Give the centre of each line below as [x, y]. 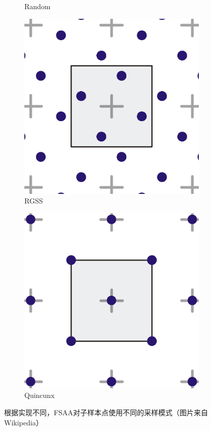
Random [38, 6]
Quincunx [40, 395]
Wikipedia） [24, 422]
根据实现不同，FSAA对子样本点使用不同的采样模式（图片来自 [106, 412]
